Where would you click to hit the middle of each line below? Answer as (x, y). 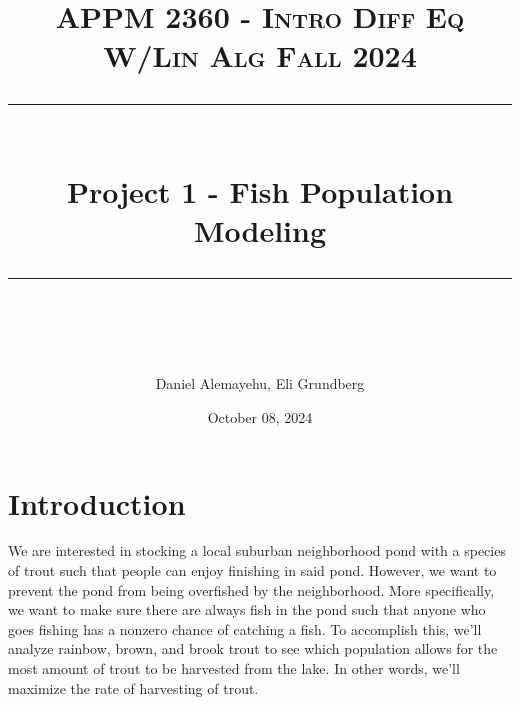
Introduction (97, 502)
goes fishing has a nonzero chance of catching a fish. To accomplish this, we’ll (245, 628)
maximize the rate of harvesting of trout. (133, 687)
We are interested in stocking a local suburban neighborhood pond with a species (257, 550)
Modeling (260, 229)
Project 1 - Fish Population (260, 190)
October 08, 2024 (260, 416)
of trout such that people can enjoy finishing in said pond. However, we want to (252, 570)
